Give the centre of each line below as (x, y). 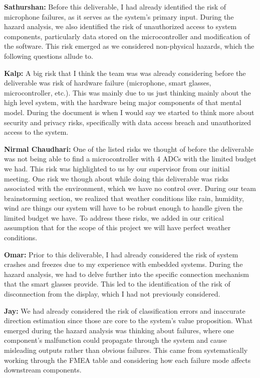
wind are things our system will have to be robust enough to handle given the (123, 208)
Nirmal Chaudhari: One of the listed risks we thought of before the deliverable (129, 149)
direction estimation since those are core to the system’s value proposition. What (128, 320)
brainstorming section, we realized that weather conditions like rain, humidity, (124, 198)
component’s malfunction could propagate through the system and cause (115, 340)
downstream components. (43, 370)
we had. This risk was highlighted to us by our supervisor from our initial (117, 168)
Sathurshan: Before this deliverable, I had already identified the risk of (115, 7)
